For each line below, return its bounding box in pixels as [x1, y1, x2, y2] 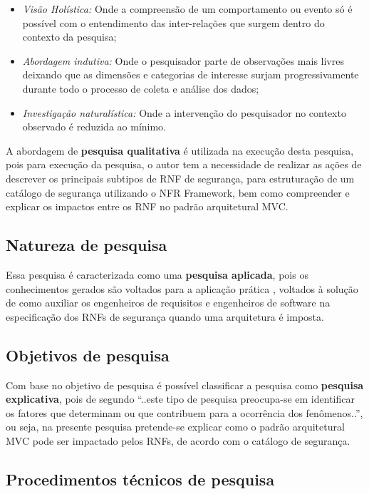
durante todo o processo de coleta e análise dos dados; [22, 81, 259, 96]
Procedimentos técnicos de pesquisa [6, 468, 275, 490]
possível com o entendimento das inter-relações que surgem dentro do [22, 15, 325, 30]
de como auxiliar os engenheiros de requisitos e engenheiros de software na [6, 295, 331, 310]
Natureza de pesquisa [6, 234, 167, 256]
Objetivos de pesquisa [6, 344, 170, 366]
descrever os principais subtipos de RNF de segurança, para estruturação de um [6, 170, 355, 185]
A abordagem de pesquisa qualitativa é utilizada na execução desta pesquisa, [6, 143, 354, 158]
